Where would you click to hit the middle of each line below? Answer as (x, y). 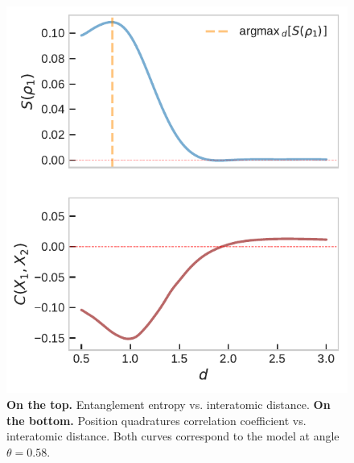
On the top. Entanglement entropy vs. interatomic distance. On (169, 405)
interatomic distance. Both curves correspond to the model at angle (173, 436)
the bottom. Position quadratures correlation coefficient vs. (156, 420)
